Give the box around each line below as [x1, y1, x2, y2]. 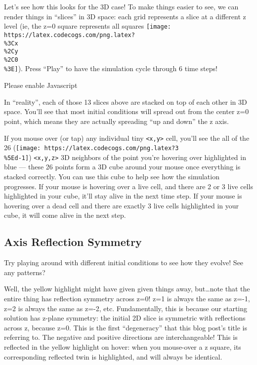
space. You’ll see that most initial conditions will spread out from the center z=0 [4, 106, 249, 117]
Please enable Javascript [4, 80, 78, 90]
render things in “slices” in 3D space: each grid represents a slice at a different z [4, 11, 246, 21]
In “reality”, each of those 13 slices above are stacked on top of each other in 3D [4, 96, 247, 107]
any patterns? [4, 267, 45, 277]
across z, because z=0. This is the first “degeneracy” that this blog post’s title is [4, 322, 247, 332]
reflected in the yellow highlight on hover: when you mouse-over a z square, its [4, 341, 241, 352]
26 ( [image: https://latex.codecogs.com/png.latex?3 [4, 142, 179, 153]
